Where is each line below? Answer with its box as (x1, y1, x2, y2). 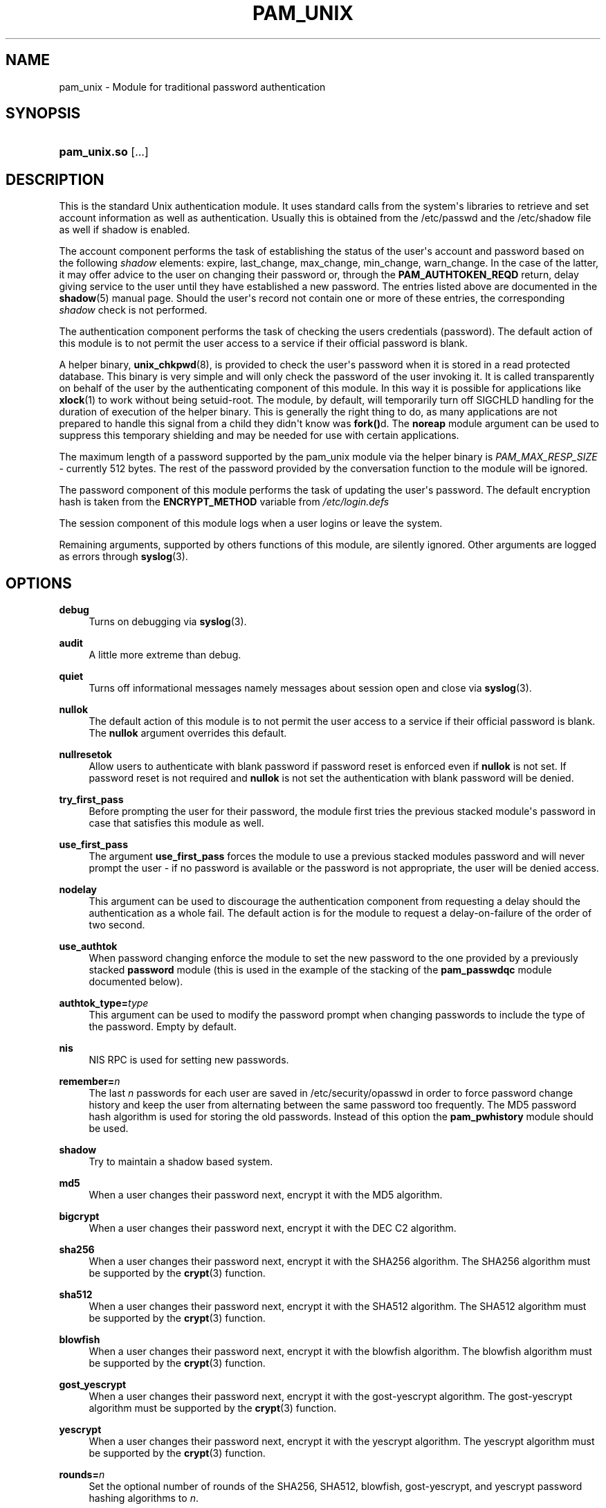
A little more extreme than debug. (89, 649, 241, 661)
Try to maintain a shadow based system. (89, 1156, 273, 1168)
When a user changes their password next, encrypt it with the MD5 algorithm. (89, 1189, 443, 1201)
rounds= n (59, 1469, 105, 1481)
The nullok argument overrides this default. (89, 727, 287, 739)
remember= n (59, 1075, 120, 1088)
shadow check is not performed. (59, 304, 208, 316)
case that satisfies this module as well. (89, 817, 264, 829)
